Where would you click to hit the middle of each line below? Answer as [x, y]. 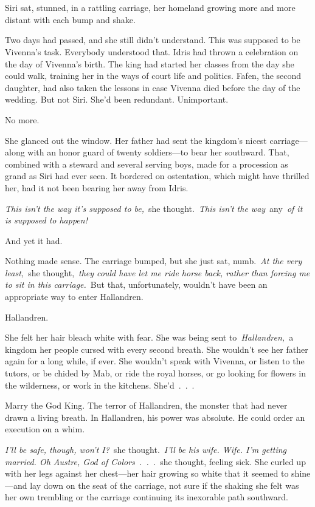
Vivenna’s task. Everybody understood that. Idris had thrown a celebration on [152, 51]
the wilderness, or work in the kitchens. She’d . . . [100, 385]
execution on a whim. [45, 429]
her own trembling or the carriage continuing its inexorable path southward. [147, 497]
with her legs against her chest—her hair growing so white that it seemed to [147, 473]
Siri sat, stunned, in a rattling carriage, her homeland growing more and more [150, 8]
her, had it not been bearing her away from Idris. [97, 187]
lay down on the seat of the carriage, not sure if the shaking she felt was [164, 485]
